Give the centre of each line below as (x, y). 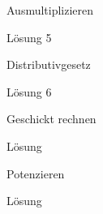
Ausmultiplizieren (50, 10)
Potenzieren (36, 173)
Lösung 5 (29, 37)
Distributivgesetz (49, 64)
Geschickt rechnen (51, 119)
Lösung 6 (29, 91)
